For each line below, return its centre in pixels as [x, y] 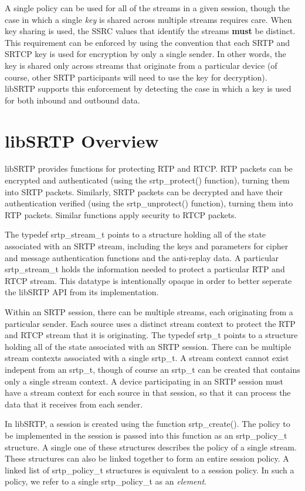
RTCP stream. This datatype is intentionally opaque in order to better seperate [148, 280]
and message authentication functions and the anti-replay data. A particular [142, 257]
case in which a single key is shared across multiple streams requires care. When [148, 19]
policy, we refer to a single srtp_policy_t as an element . [106, 481]
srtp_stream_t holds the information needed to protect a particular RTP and [145, 269]
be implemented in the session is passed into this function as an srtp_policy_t [146, 435]
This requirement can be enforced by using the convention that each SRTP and [147, 42]
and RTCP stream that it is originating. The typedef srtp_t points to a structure [151, 335]
